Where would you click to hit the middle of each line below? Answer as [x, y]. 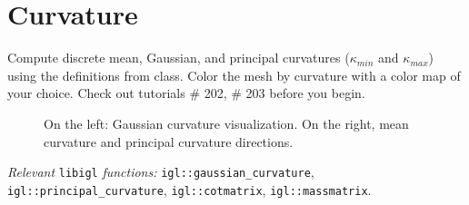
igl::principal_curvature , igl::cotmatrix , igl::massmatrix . [190, 189]
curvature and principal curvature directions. [169, 141]
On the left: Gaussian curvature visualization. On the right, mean [226, 123]
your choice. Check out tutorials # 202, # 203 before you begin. [186, 93]
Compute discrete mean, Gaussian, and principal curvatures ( [179, 58]
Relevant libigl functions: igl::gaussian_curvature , [161, 172]
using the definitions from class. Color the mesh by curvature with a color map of [234, 75]
